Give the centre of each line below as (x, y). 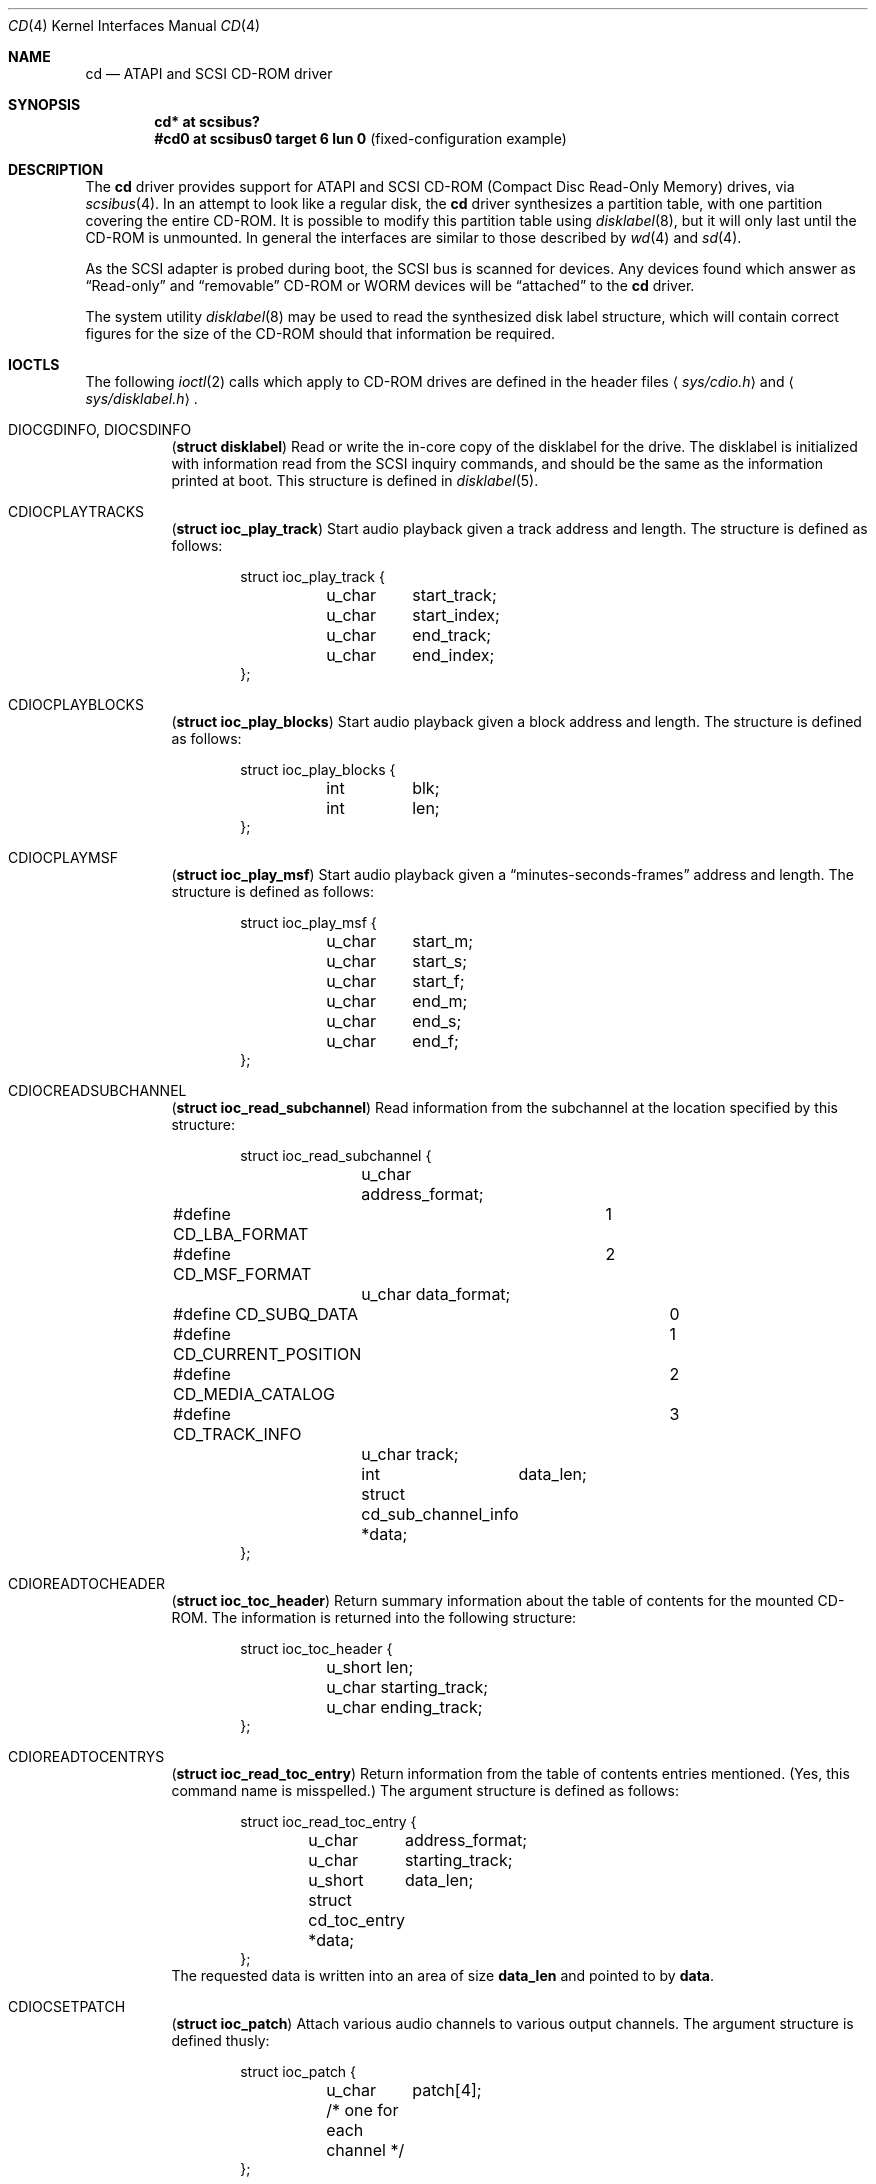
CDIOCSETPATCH (67, 2006)
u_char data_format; (436, 1294)
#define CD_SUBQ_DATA (266, 1314)
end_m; (440, 1001)
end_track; (452, 635)
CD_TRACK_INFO (237, 1434)
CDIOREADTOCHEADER (87, 1583)
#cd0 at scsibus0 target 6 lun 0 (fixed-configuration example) (360, 138)
